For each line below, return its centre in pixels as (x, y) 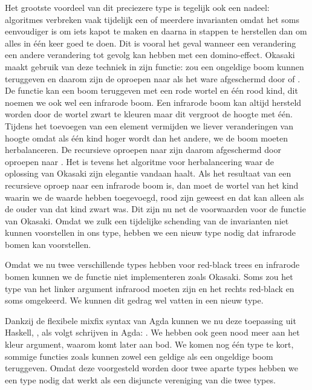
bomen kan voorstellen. (48, 244)
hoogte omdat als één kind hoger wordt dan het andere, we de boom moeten (147, 138)
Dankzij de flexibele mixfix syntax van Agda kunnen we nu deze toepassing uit (151, 320)
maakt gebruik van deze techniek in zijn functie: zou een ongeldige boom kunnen (154, 66)
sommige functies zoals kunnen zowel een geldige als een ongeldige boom (139, 356)
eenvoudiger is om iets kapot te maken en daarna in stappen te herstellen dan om (156, 31)
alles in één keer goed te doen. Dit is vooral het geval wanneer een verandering (151, 43)
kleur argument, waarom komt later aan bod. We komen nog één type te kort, (149, 344)
